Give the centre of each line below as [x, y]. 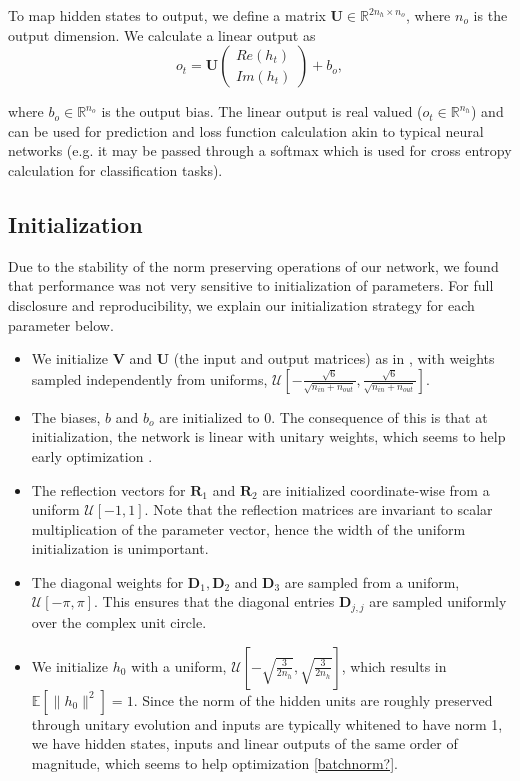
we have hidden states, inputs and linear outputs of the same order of [244, 743]
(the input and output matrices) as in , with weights [334, 358]
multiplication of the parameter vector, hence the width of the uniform [248, 528]
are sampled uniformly [438, 601]
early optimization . [92, 455]
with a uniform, [179, 665]
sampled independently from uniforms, [149, 378]
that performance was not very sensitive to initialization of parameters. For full [251, 285]
